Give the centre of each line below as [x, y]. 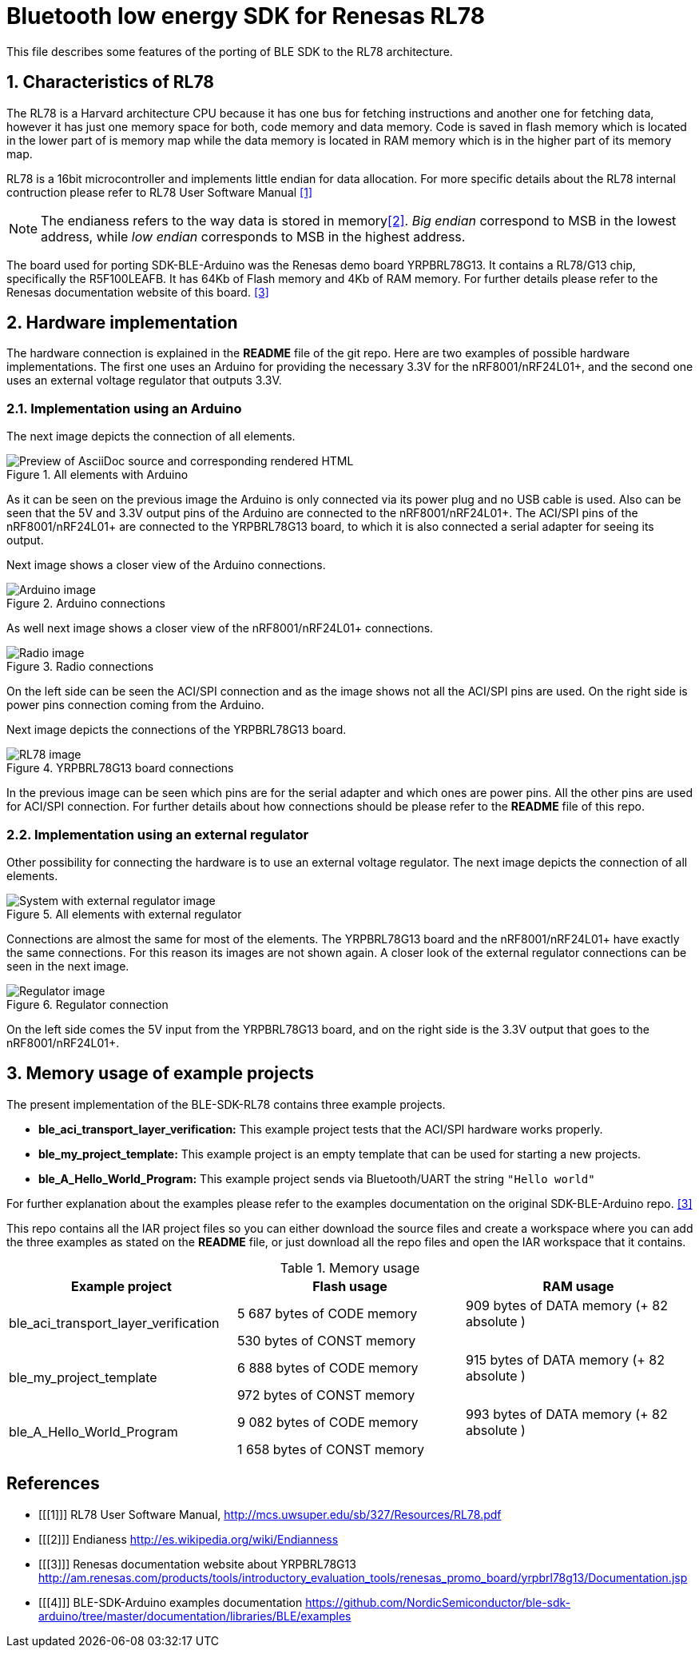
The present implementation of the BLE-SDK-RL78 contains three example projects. [226, 1104]
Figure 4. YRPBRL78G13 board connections [120, 768]
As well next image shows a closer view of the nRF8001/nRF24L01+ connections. [220, 628]
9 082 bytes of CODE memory [328, 1422]
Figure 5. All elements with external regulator [124, 914]
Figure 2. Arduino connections [86, 604]
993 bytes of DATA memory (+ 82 [566, 1414]
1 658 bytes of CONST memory [331, 1449]
